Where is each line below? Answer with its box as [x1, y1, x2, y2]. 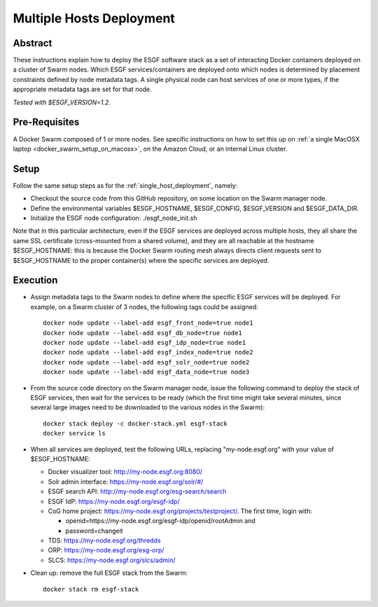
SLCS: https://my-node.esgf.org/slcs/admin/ [48, 556, 176, 564]
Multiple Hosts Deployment [13, 11, 175, 26]
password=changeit [65, 526, 123, 535]
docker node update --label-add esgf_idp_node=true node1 [43, 339, 246, 347]
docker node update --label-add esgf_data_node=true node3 [43, 368, 250, 376]
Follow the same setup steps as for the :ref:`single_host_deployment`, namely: [13, 181, 238, 189]
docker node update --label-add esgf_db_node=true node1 [43, 329, 243, 336]
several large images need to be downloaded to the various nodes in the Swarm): [30, 403, 265, 411]
